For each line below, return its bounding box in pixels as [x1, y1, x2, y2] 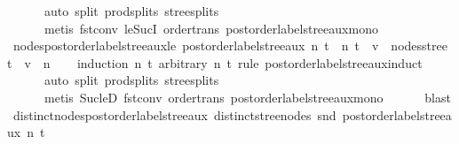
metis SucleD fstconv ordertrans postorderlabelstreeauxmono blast [44, 87, 451, 106]
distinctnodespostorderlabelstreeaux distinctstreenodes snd [12, 105, 336, 124]
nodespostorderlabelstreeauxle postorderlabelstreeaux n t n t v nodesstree [12, 36, 447, 55]
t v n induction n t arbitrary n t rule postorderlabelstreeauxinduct [7, 53, 423, 72]
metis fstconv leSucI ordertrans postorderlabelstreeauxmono [44, 19, 378, 37]
